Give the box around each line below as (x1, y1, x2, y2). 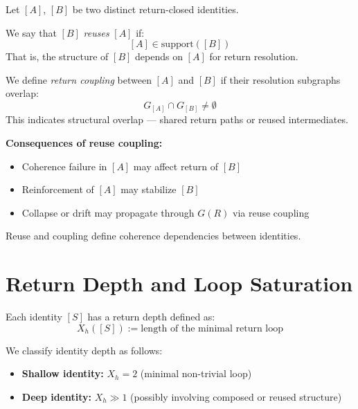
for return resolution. (209, 49, 298, 64)
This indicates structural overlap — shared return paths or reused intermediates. (6, 112, 348, 127)
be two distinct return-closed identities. (72, 2, 239, 16)
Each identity (6, 309, 62, 324)
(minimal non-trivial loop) (140, 366, 252, 381)
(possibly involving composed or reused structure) (130, 389, 342, 403)
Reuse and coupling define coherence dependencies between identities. (6, 228, 301, 243)
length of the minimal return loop (141, 323, 284, 334)
